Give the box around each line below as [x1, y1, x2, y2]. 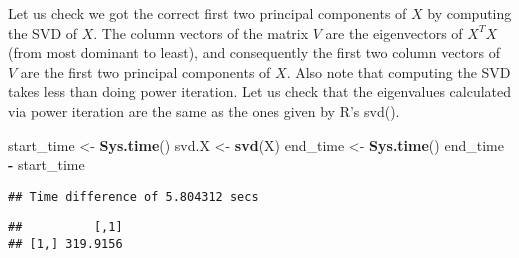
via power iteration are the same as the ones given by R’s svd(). [8, 100, 400, 121]
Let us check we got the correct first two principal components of [8, 3, 407, 23]
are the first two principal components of [20, 61, 271, 82]
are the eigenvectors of [325, 22, 463, 43]
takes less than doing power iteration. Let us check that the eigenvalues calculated [8, 81, 512, 102]
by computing [427, 3, 512, 23]
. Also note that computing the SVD [286, 61, 511, 82]
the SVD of [8, 22, 78, 43]
